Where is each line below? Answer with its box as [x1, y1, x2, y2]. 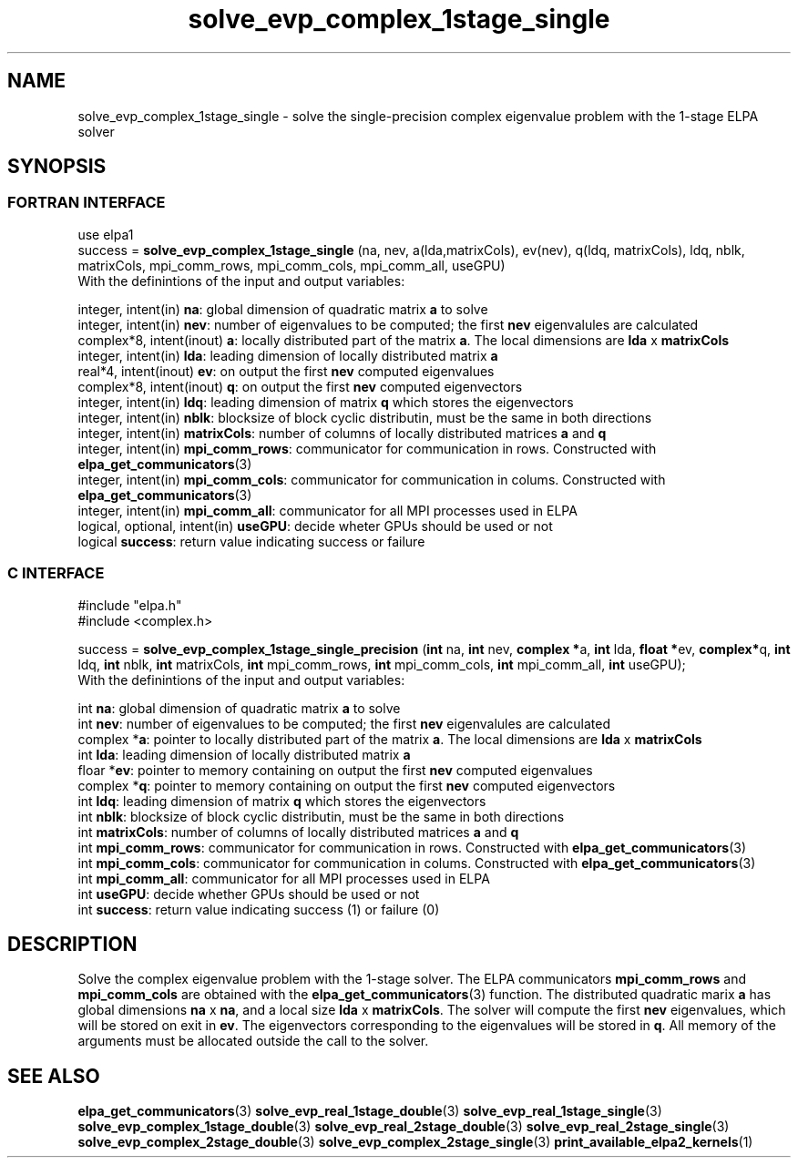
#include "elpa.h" [77, 597, 182, 613]
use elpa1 [77, 226, 134, 242]
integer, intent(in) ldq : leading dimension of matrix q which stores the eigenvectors [77, 393, 574, 410]
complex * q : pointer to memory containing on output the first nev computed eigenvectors [77, 777, 616, 793]
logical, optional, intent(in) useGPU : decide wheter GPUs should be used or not [77, 517, 553, 534]
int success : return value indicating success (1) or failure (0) [77, 901, 440, 917]
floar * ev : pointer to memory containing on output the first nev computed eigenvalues [77, 761, 593, 778]
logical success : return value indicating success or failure [77, 533, 425, 549]
